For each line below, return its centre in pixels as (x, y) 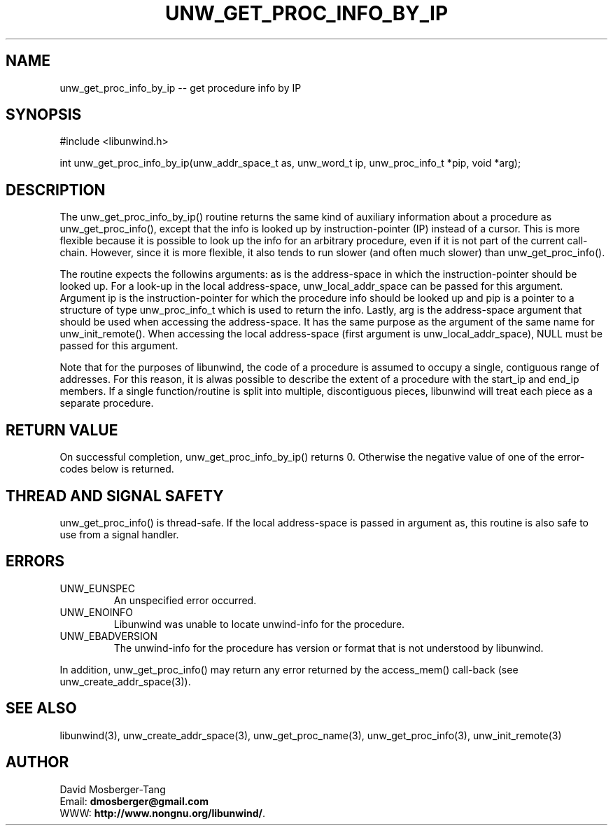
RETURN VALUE (62, 430)
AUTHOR (37, 762)
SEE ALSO (41, 708)
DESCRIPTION (56, 190)
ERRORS (35, 561)
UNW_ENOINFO (96, 612)
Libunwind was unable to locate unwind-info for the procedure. (259, 624)
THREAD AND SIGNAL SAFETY (115, 496)
